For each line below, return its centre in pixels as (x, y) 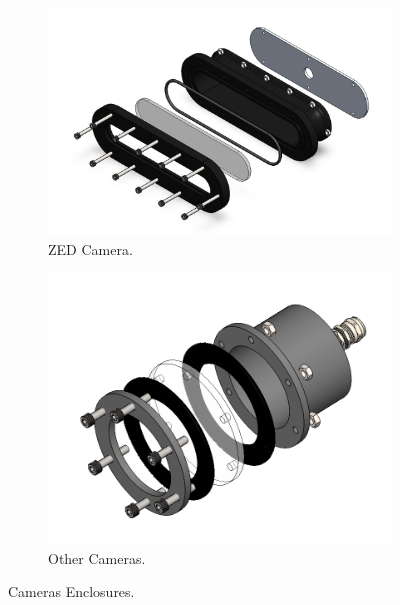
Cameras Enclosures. (71, 591)
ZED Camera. (90, 248)
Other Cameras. (97, 557)
